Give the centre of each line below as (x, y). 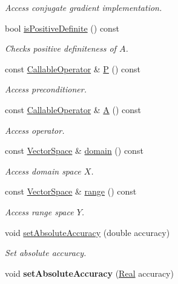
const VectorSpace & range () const (71, 191)
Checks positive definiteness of (61, 48)
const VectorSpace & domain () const (74, 151)
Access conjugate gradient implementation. (84, 7)
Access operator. (35, 130)
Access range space (39, 211)
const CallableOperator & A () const (73, 109)
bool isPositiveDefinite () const (62, 28)
